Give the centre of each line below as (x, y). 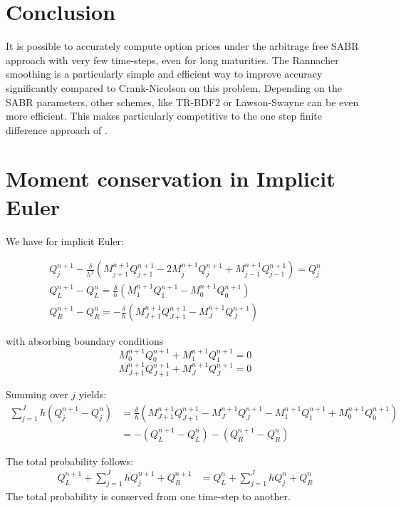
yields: (93, 394)
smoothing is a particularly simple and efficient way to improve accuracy (164, 74)
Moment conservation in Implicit (171, 178)
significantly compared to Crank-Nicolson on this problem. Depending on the (174, 87)
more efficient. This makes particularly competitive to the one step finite (164, 116)
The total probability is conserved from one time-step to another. (148, 496)
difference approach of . (57, 129)
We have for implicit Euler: (65, 240)
